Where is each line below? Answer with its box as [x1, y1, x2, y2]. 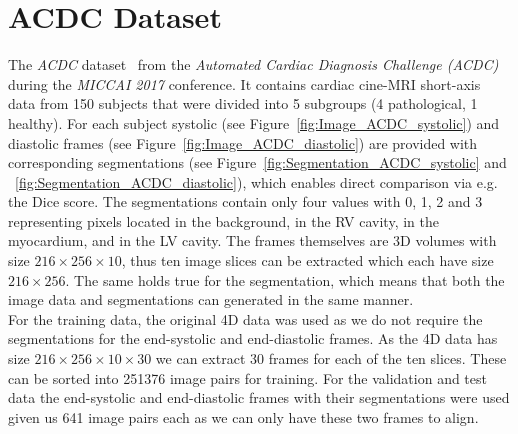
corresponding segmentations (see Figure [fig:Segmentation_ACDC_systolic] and [8, 152, 507, 173]
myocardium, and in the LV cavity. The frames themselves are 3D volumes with [8, 230, 497, 251]
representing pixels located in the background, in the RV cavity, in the [8, 210, 439, 231]
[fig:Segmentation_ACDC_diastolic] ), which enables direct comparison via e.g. [15, 171, 498, 192]
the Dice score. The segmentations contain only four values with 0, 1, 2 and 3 [8, 191, 483, 212]
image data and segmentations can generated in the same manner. [8, 289, 414, 310]
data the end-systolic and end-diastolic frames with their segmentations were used [8, 387, 510, 408]
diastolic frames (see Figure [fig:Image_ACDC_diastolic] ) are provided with [8, 132, 478, 153]
